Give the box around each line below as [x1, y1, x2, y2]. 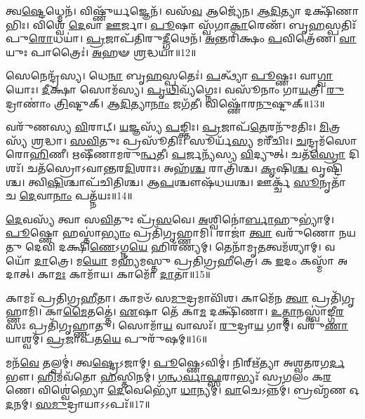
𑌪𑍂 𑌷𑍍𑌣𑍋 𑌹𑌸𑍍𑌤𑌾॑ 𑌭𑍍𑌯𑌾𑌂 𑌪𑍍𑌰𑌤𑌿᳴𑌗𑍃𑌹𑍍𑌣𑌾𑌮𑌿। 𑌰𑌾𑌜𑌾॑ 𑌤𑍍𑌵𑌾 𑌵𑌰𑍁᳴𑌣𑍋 [6, 225, 336, 240]
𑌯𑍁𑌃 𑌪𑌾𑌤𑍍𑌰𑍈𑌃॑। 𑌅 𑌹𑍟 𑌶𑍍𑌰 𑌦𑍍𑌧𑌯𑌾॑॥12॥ [6, 44, 197, 59]
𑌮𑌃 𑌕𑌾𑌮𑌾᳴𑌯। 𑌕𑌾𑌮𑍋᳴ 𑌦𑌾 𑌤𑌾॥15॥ [55, 267, 211, 281]
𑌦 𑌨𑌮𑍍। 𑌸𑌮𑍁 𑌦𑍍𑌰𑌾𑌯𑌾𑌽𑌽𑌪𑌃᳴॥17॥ [6, 396, 150, 411]
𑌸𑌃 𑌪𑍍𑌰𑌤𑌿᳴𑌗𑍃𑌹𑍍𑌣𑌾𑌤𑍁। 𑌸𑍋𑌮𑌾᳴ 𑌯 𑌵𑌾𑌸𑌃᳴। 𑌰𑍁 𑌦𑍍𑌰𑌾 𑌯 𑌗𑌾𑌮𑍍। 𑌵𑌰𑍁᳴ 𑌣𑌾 [6, 317, 349, 332]
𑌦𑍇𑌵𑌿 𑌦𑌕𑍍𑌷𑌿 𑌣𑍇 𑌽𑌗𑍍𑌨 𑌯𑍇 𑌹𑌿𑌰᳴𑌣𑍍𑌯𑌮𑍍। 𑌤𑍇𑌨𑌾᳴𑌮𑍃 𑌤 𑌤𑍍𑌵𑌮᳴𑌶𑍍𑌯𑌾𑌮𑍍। [25, 239, 321, 253]
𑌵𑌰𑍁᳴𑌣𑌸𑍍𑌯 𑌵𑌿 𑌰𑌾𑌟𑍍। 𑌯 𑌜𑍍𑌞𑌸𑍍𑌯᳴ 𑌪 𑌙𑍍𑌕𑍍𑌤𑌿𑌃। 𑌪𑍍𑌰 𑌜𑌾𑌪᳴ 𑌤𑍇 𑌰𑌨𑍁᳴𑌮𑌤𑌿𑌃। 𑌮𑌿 [6, 119, 329, 134]
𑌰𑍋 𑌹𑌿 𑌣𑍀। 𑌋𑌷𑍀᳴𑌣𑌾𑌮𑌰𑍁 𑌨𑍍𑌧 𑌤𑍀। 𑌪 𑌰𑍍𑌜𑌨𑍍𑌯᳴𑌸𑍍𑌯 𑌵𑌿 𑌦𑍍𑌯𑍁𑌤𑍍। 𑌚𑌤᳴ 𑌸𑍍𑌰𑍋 [6, 147, 346, 161]
